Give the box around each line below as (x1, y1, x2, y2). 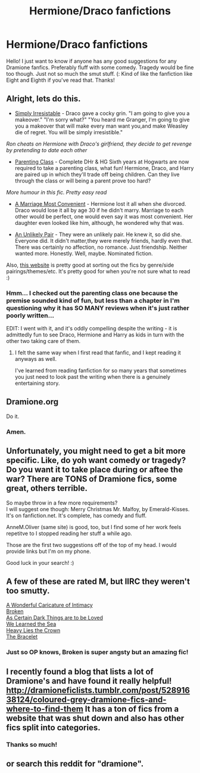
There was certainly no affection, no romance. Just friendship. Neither (14, 243, 187, 251)
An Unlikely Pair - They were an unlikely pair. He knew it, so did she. (14, 231, 182, 238)
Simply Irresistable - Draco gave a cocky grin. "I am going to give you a (14, 109, 190, 117)
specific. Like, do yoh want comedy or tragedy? (6, 455, 186, 466)
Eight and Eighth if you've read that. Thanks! (6, 76, 115, 84)
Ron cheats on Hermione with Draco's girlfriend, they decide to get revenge (6, 140, 192, 147)
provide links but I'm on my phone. (6, 548, 91, 555)
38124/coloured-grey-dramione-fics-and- (6, 694, 167, 704)
